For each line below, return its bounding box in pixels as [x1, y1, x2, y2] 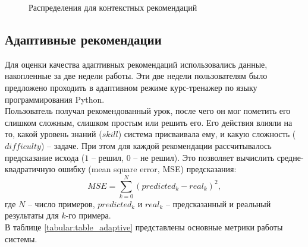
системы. [5, 232, 37, 245]
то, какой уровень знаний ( [5, 128, 102, 140]
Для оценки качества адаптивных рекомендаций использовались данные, [5, 58, 268, 70]
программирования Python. [5, 93, 105, 105]
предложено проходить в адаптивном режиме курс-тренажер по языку [5, 81, 257, 93]
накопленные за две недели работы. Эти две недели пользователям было [5, 69, 268, 82]
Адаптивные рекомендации [5, 30, 162, 48]
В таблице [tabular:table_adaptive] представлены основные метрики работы [5, 221, 283, 233]
